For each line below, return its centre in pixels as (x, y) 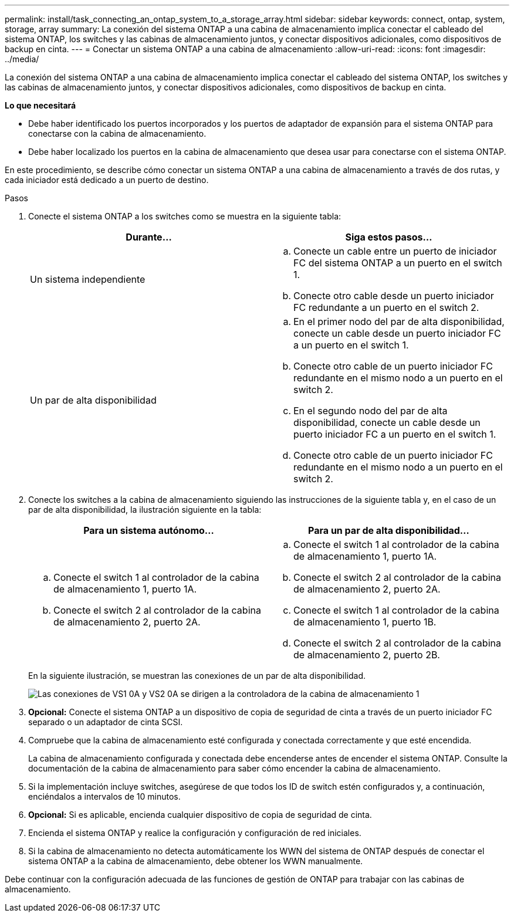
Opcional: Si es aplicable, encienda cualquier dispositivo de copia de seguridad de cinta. (200, 815)
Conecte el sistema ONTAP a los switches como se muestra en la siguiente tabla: (185, 216)
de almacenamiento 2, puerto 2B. (367, 655)
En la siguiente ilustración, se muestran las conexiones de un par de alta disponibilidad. (197, 676)
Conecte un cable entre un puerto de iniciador (395, 251)
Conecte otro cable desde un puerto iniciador (394, 296)
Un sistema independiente (88, 279)
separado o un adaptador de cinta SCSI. (106, 722)
